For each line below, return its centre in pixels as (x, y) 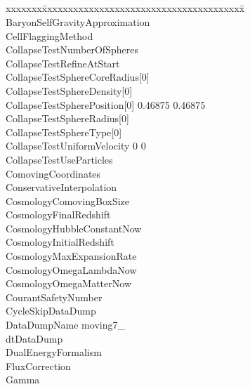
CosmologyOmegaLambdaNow (71, 269)
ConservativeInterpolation (61, 187)
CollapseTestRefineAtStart (63, 63)
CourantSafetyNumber (54, 297)
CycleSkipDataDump (51, 311)
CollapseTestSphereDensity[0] (69, 90)
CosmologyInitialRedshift (60, 242)
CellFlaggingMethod (50, 35)
